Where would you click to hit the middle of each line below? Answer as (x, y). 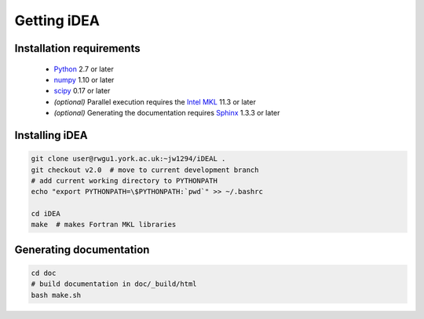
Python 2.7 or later (84, 69)
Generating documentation (82, 249)
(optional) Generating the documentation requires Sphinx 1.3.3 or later (167, 113)
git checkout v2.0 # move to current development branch (145, 170)
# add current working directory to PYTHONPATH (124, 180)
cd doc (44, 273)
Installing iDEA (51, 135)
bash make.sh (56, 295)
